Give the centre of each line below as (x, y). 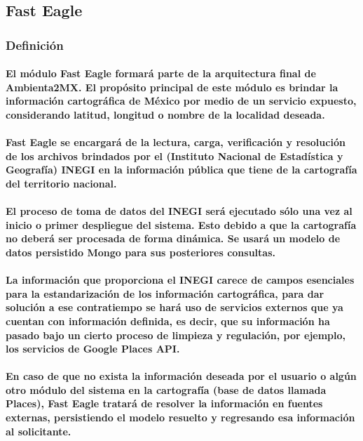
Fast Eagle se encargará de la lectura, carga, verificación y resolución (176, 142)
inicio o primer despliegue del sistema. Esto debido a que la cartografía (181, 224)
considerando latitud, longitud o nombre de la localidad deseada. (165, 114)
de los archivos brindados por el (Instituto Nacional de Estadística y (174, 156)
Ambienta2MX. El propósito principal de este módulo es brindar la (172, 87)
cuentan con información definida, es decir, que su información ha (168, 321)
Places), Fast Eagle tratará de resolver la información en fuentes (164, 403)
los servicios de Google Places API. (93, 349)
